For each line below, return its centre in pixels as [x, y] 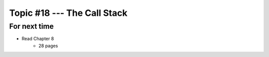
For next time [32, 26]
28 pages [48, 46]
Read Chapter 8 [38, 39]
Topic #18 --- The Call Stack [68, 13]
